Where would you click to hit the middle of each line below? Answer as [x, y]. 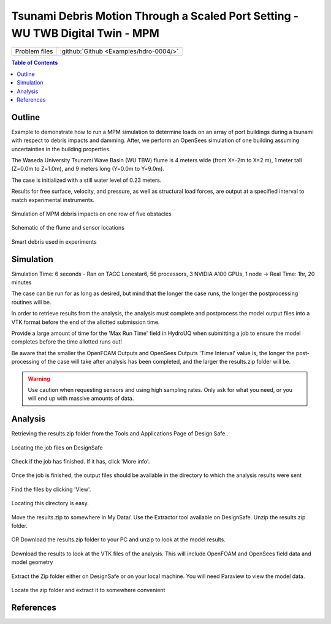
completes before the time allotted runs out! [67, 342]
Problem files [34, 51]
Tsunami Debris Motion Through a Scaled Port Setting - [155, 16]
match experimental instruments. [53, 200]
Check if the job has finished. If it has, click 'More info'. [81, 461]
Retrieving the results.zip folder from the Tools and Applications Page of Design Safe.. [120, 434]
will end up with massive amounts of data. [81, 399]
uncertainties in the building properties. [61, 149]
